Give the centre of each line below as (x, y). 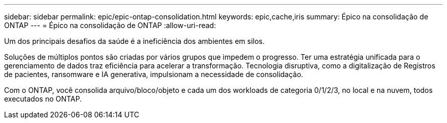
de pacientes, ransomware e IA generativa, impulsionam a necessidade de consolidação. (154, 74)
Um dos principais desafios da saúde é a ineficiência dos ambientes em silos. (134, 41)
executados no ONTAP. (43, 99)
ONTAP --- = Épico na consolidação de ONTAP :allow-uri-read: (110, 25)
